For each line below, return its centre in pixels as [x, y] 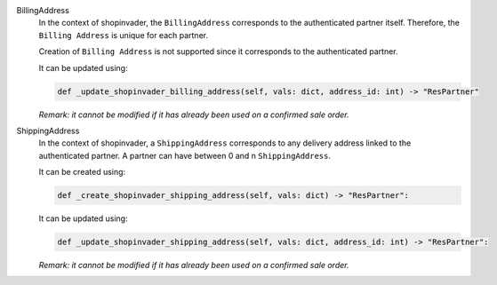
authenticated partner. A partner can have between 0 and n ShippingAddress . [185, 155]
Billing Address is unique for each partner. [124, 35]
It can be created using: [82, 172]
